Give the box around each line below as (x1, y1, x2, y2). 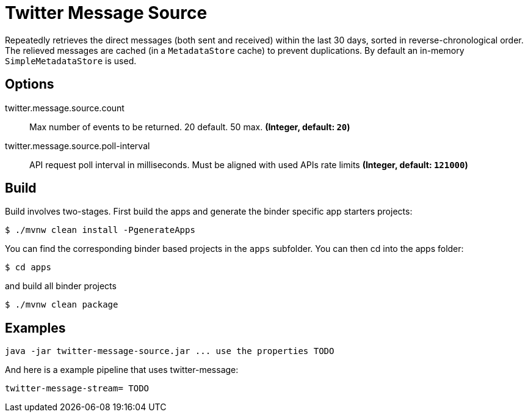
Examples (5, 320, 66, 336)
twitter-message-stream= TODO (5, 383, 150, 394)
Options (5, 76, 54, 92)
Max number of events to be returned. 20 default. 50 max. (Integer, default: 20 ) (29, 121, 350, 132)
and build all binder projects (5, 281, 117, 292)
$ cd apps (5, 262, 51, 273)
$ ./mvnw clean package (5, 300, 118, 310)
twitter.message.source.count (5, 102, 125, 113)
